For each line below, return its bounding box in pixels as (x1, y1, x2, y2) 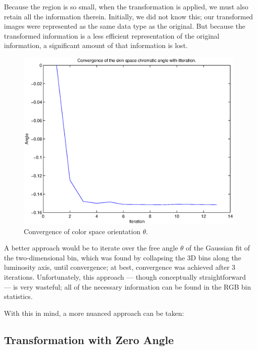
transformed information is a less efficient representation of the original (4, 30, 220, 41)
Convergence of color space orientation (24, 226, 141, 236)
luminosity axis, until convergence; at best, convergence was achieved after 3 (4, 262, 236, 272)
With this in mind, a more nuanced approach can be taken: (4, 307, 184, 318)
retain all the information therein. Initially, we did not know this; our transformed (4, 11, 253, 21)
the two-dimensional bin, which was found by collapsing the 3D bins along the (4, 252, 241, 262)
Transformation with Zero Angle (4, 332, 174, 347)
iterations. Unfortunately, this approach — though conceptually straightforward (4, 271, 246, 282)
